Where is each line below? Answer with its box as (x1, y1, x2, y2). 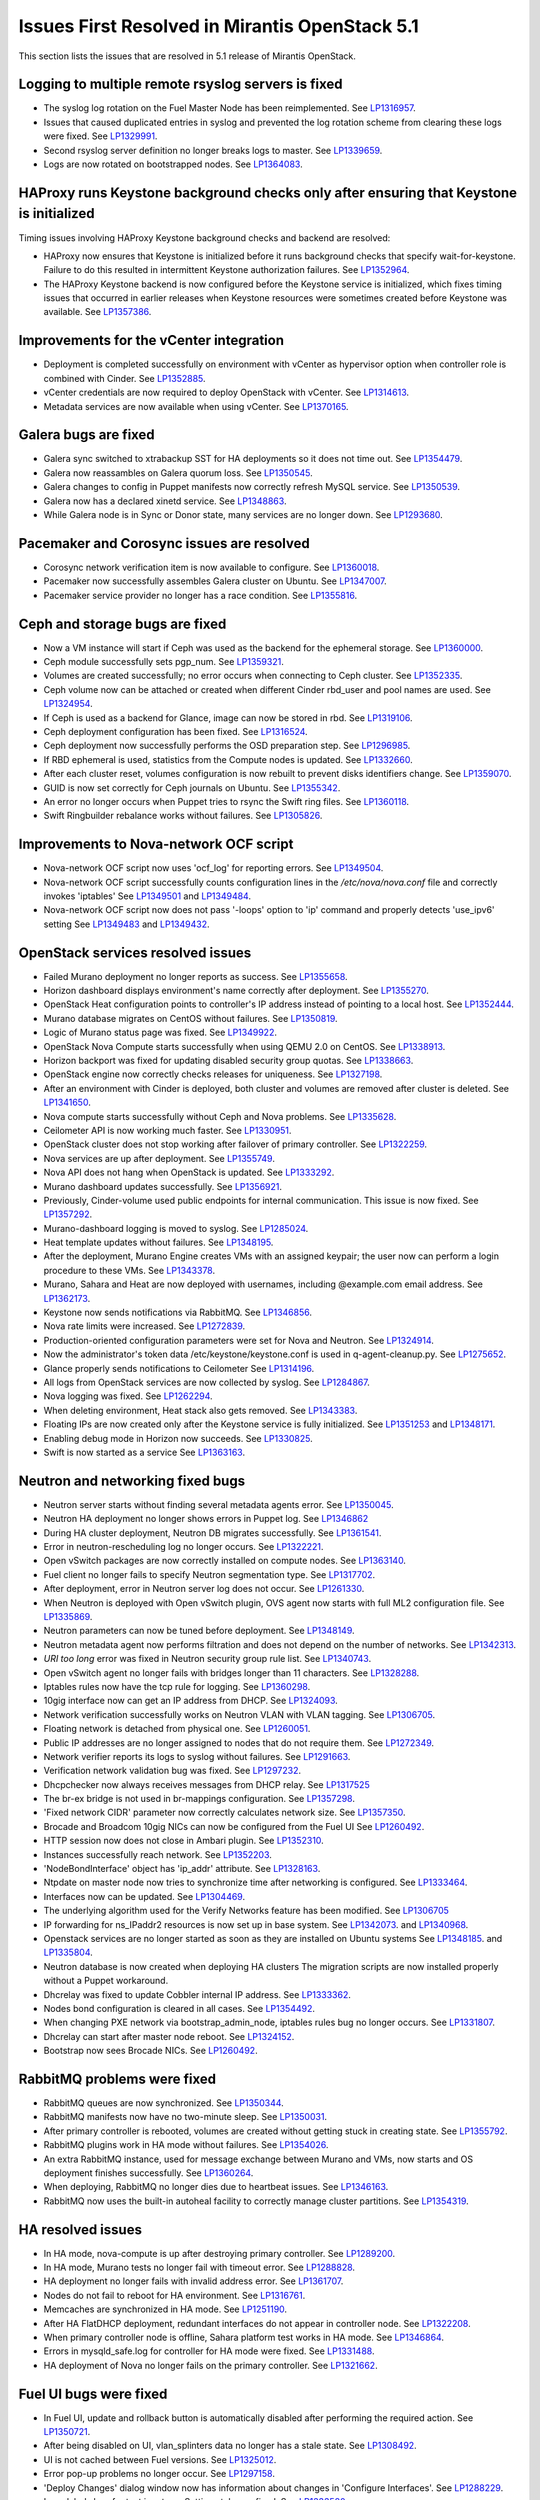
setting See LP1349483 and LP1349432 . (43, 918, 210, 930)
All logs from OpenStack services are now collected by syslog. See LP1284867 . (43, 1376, 370, 1388)
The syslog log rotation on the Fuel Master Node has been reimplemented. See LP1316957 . (43, 102, 417, 114)
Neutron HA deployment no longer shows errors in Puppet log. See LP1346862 (43, 1513, 369, 1525)
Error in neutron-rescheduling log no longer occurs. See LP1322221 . (43, 1541, 324, 1553)
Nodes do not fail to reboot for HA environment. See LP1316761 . (43, 2289, 306, 2301)
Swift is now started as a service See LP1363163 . (43, 1446, 246, 1458)
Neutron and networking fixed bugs (18, 1472, 245, 1489)
